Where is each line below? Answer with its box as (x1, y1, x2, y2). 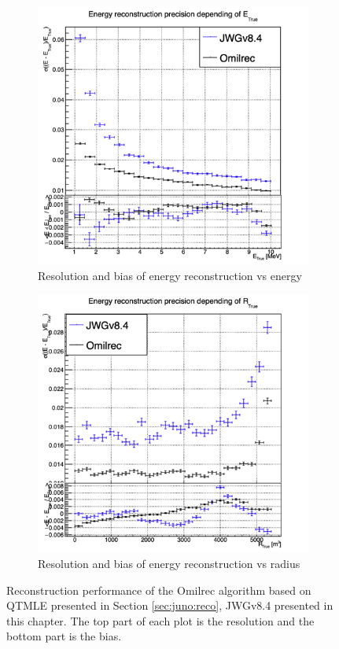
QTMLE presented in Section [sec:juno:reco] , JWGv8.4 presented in (6, 597, 333, 614)
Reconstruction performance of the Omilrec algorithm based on (6, 581, 311, 598)
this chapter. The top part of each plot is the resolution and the (6, 612, 315, 629)
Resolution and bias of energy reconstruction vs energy (38, 267, 302, 283)
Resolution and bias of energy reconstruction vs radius (38, 555, 300, 571)
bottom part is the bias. (6, 628, 122, 644)
